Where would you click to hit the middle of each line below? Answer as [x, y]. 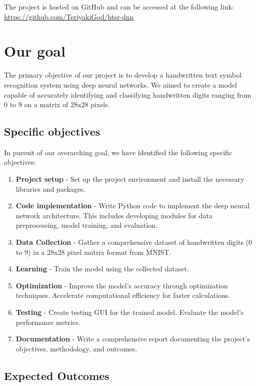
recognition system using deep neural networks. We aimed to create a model [120, 84]
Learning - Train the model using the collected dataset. [102, 269]
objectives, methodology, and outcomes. [76, 348]
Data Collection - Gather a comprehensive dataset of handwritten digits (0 [134, 242]
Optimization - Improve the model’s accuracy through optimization [122, 285]
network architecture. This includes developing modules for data [114, 215]
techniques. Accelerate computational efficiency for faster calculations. [123, 295]
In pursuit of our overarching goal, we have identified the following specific [118, 152]
